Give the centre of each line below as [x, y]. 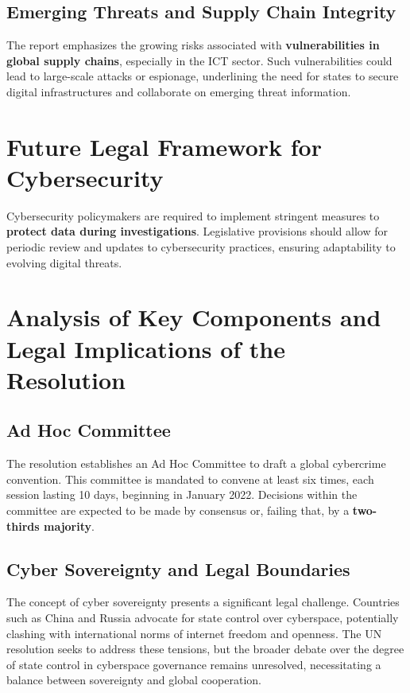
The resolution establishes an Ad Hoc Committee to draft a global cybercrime [196, 463]
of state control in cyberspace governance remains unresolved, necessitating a [194, 664]
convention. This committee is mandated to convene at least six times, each [190, 479]
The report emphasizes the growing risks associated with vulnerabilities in [193, 45]
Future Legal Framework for [164, 146]
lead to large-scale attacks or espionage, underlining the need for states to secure [203, 76]
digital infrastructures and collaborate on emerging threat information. [179, 91]
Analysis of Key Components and [194, 317]
